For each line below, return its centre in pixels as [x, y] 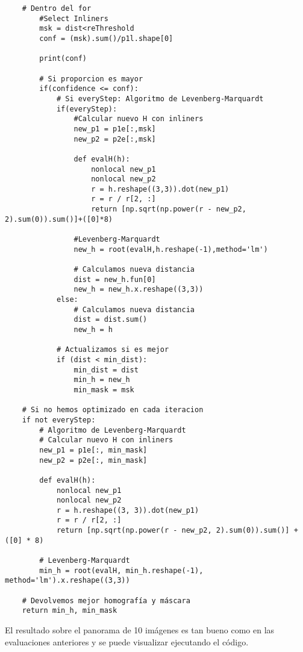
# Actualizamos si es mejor [113, 350]
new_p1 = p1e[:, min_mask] [93, 450]
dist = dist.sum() [111, 320]
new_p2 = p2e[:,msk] [115, 139]
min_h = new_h [102, 380]
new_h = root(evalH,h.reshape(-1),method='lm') [171, 249]
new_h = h [93, 330]
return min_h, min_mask [70, 611]
